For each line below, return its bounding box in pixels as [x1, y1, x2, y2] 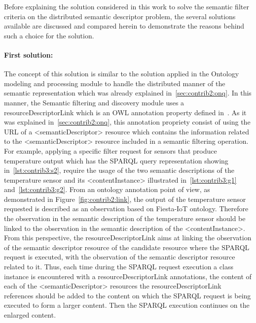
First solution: [4, 49, 53, 60]
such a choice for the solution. [4, 30, 94, 40]
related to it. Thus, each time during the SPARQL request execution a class [4, 261, 233, 272]
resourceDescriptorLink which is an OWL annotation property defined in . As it [4, 107, 247, 117]
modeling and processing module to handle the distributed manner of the [4, 78, 225, 88]
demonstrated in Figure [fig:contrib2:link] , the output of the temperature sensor [4, 194, 246, 204]
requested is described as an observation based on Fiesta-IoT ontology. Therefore [4, 203, 249, 214]
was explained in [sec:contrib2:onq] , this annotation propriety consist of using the [4, 117, 251, 127]
